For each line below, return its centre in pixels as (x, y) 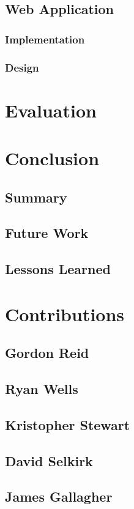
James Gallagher (59, 496)
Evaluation (51, 110)
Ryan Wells (42, 389)
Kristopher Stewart (68, 424)
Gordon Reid (47, 353)
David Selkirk (49, 460)
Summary (36, 197)
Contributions (65, 314)
